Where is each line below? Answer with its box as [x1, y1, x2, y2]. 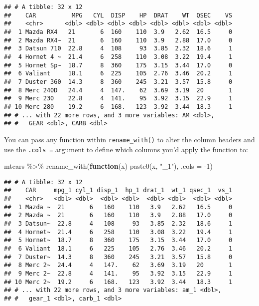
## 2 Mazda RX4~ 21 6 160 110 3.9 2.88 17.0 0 [4, 36, 233, 44]
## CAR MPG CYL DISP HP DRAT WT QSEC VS [4, 11, 233, 19]
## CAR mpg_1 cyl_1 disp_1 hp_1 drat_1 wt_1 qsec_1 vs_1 [4, 187, 233, 194]
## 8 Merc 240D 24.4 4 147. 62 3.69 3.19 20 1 [4, 86, 233, 94]
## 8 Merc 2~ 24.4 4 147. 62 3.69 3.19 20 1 [4, 262, 233, 269]
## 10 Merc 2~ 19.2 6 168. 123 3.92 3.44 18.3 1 [4, 278, 233, 286]
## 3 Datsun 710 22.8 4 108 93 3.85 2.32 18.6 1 [4, 45, 233, 52]
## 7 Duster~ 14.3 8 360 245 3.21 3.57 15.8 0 [4, 253, 233, 261]
